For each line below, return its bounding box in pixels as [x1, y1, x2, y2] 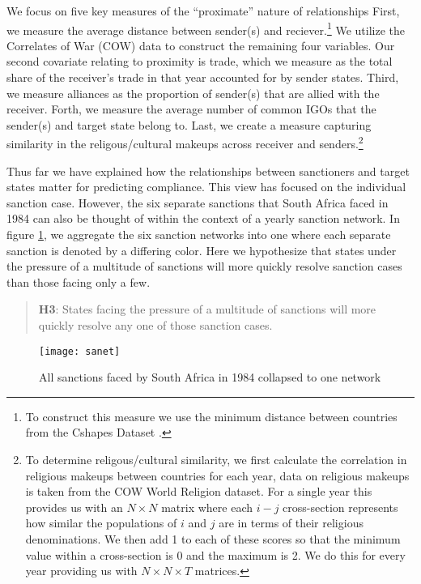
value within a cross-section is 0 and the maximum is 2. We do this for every [25, 546, 406, 563]
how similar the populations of [25, 514, 177, 531]
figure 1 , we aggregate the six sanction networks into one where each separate [6, 226, 391, 243]
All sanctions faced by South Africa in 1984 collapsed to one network [39, 369, 381, 386]
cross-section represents [283, 498, 398, 515]
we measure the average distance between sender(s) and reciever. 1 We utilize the [6, 19, 405, 38]
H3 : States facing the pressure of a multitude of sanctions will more [38, 301, 376, 318]
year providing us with [25, 562, 138, 579]
